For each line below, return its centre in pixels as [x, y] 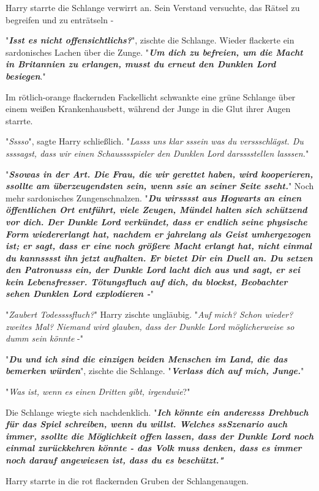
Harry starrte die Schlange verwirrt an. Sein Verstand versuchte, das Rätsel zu [153, 7]
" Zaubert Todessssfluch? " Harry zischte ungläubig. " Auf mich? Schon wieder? [149, 314]
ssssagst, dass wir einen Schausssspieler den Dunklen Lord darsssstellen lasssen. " [157, 153]
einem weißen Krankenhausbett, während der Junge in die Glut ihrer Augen [148, 109]
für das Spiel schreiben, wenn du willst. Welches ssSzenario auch [146, 424]
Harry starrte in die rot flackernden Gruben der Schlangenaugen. [127, 480]
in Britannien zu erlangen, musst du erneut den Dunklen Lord [141, 64]
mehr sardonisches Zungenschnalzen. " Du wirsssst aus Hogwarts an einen [154, 197]
